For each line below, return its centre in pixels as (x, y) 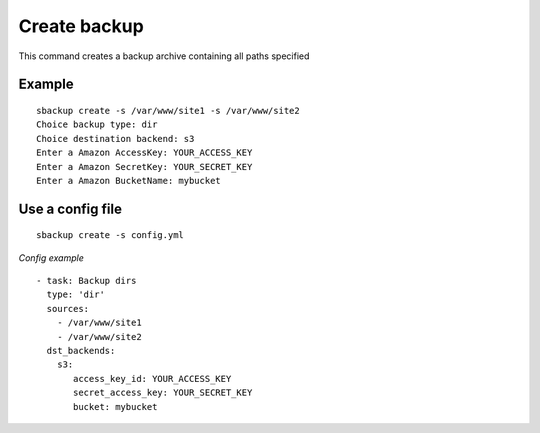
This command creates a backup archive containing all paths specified (164, 56)
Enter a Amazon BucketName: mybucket (129, 180)
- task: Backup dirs (86, 281)
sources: (68, 308)
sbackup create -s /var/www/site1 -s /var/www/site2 (168, 110)
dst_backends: (81, 351)
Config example (51, 257)
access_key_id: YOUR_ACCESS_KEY (152, 378)
